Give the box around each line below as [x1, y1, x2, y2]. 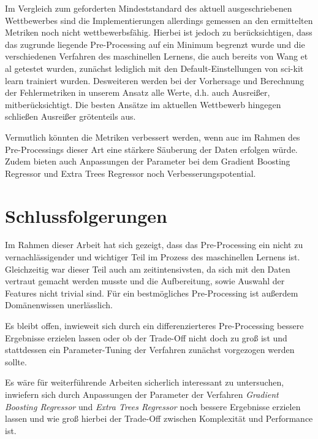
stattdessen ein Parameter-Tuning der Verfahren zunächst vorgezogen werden [5, 343, 295, 356]
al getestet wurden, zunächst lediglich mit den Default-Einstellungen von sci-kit [5, 61, 304, 74]
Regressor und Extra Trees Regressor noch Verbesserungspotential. [5, 166, 256, 179]
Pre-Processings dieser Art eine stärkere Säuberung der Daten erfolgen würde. [5, 142, 298, 155]
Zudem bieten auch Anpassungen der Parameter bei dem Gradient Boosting [5, 155, 290, 168]
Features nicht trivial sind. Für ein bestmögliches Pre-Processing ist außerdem [5, 286, 298, 299]
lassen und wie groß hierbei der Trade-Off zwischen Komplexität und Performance [5, 412, 313, 425]
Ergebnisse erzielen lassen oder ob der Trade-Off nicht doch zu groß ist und [5, 331, 287, 344]
